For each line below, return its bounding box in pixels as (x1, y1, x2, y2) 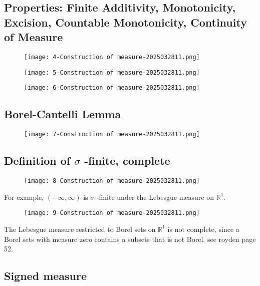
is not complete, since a (167, 223, 239, 234)
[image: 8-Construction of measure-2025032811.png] (24, 177, 200, 185)
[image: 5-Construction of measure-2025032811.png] (24, 69, 200, 76)
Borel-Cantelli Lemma (4, 106, 121, 122)
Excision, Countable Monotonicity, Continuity (4, 14, 247, 30)
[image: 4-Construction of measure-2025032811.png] (24, 53, 200, 61)
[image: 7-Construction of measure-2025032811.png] (24, 131, 200, 138)
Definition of (4, 153, 71, 168)
